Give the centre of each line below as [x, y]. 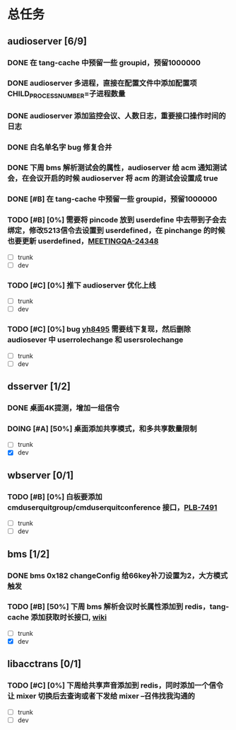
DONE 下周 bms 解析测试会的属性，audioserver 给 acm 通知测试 [117, 168]
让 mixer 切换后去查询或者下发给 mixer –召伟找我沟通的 [101, 696]
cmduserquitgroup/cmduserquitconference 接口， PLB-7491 [112, 507]
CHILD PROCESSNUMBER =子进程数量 [66, 95]
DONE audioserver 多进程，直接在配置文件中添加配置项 [102, 84]
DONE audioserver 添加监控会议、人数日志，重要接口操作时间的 [117, 115]
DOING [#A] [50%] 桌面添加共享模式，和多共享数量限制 [102, 428]
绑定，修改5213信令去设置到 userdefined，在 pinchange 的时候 [116, 231]
